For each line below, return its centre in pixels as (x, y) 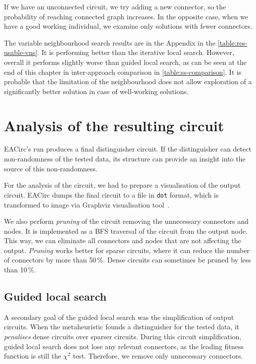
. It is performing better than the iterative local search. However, (136, 52)
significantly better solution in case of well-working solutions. (96, 91)
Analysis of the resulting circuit (114, 125)
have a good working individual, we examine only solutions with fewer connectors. (128, 26)
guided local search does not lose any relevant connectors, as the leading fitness (124, 346)
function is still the (33, 356)
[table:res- (233, 42)
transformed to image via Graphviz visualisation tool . (87, 204)
